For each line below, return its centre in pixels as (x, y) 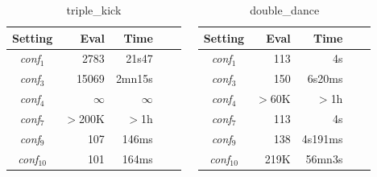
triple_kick (94, 10)
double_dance (285, 10)
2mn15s (134, 78)
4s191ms (322, 138)
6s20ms (325, 78)
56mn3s (324, 158)
